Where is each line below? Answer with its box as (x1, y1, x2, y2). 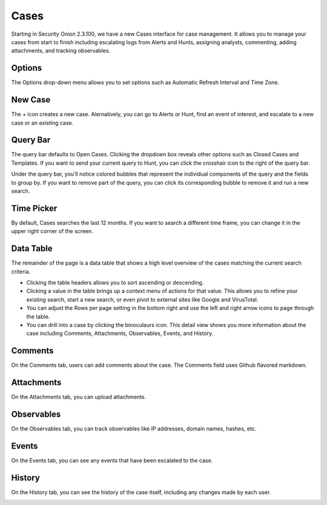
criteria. (11, 268, 31, 275)
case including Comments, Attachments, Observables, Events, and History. (26, 330, 214, 337)
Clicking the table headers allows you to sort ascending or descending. (26, 279, 204, 286)
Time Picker (11, 203, 58, 213)
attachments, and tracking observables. (11, 47, 111, 54)
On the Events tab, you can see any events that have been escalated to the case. (11, 457, 213, 464)
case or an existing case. (11, 119, 74, 127)
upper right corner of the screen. (11, 228, 94, 235)
